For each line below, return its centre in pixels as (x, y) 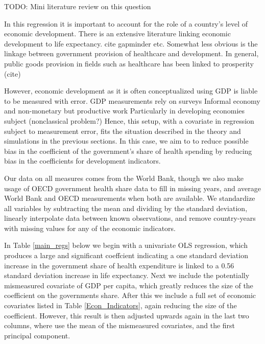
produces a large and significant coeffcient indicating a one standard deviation (126, 255)
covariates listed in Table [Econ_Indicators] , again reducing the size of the (121, 305)
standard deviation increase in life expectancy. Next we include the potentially (127, 275)
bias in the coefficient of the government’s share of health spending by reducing (128, 151)
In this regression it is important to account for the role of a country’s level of (126, 23)
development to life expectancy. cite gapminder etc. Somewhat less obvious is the (131, 43)
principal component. (37, 335)
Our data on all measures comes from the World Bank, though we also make (124, 178)
